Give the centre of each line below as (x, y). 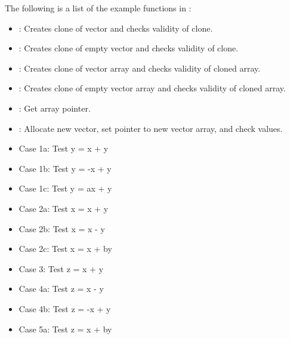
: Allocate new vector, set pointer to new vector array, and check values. (151, 128)
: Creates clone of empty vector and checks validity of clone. (129, 48)
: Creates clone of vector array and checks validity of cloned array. (140, 68)
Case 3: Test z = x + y (61, 268)
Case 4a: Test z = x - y (61, 289)
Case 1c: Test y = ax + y (65, 188)
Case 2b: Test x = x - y (62, 228)
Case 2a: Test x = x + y (64, 208)
